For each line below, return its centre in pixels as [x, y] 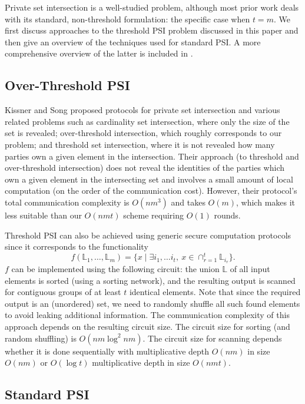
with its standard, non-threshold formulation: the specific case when [127, 19]
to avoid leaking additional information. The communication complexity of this [147, 315]
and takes [188, 202]
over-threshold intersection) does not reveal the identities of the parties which [145, 168]
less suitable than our [43, 215]
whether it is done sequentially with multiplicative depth [107, 351]
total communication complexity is [67, 202]
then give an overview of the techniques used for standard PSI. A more [133, 42]
